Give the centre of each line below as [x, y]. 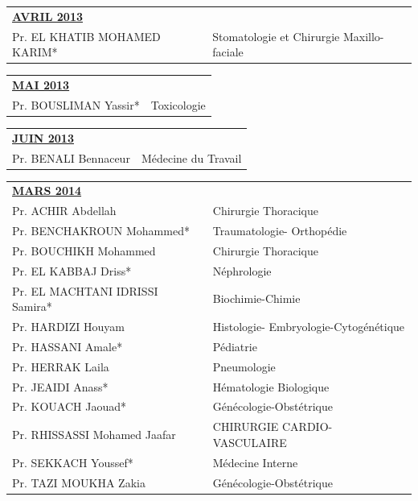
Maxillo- [363, 36]
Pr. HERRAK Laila [61, 366]
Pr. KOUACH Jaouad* [70, 406]
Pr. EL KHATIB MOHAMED [86, 36]
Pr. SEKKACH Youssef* [73, 462]
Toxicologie [178, 104]
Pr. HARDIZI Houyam [68, 327]
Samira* [32, 306]
